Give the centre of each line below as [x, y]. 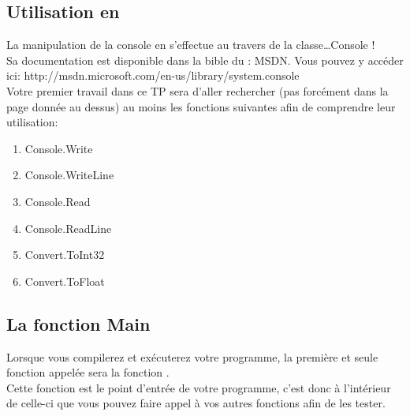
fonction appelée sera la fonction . [88, 372]
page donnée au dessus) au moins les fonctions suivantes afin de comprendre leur [201, 106]
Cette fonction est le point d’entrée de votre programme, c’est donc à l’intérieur [199, 387]
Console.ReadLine [68, 228]
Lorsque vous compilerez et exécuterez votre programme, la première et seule [192, 356]
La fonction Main [78, 323]
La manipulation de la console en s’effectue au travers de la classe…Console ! [191, 45]
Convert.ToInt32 [65, 255]
